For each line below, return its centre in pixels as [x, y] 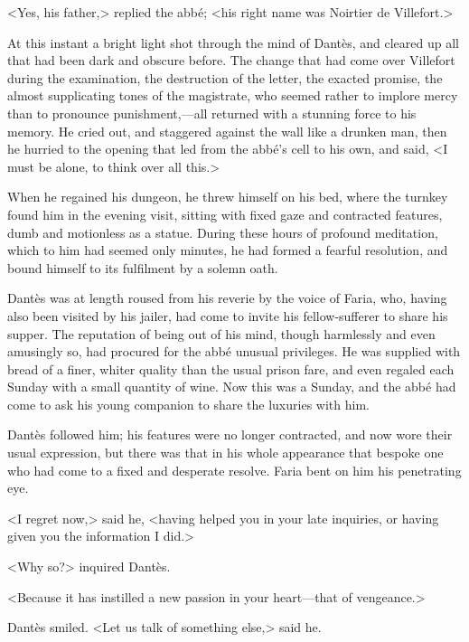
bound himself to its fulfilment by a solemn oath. [143, 267]
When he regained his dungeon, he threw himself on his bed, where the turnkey [228, 197]
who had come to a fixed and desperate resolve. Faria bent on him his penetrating [234, 470]
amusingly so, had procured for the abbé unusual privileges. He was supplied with [234, 351]
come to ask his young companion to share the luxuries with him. [188, 404]
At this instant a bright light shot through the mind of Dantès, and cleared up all [233, 42]
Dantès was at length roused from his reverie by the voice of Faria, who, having [227, 298]
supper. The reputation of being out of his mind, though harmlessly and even [221, 333]
